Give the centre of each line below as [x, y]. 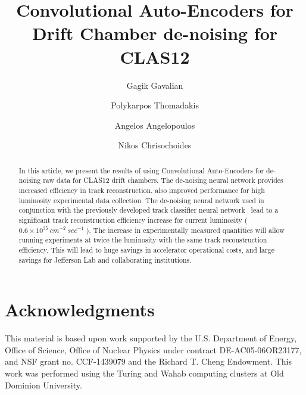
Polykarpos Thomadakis [155, 105]
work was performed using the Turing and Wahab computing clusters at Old [144, 373]
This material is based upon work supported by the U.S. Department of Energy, [151, 338]
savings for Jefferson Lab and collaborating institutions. [105, 259]
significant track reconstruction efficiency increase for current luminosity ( [133, 220]
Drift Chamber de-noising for [155, 33]
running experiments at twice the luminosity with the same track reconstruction [143, 240]
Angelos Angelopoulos [155, 125]
